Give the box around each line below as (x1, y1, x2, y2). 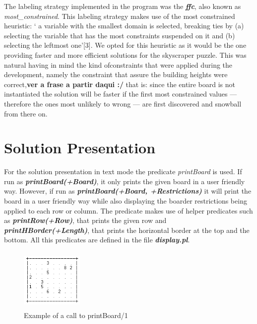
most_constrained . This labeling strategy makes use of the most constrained (4, 10, 235, 21)
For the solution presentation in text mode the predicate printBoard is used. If (4, 166, 242, 177)
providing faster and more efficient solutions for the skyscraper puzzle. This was (4, 49, 247, 60)
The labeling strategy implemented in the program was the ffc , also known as (4, 1, 241, 11)
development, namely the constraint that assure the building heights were (4, 69, 228, 80)
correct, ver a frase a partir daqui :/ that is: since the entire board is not (4, 79, 236, 89)
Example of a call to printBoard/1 (24, 310, 128, 320)
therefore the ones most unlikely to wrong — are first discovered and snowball (4, 98, 242, 108)
